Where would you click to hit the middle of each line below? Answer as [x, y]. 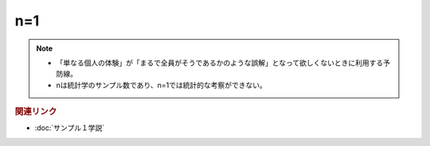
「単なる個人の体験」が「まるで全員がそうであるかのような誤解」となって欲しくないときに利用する [220, 63]
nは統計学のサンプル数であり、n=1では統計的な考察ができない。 [161, 85]
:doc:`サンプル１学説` [70, 128]
